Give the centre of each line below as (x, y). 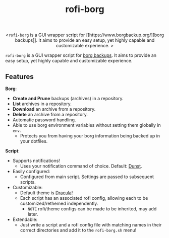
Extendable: (25, 219)
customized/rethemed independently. (59, 203)
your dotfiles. (34, 141)
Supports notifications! (36, 161)
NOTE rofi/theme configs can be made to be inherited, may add (92, 209)
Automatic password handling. (44, 120)
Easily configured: (31, 171)
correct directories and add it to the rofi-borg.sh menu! (78, 230)
